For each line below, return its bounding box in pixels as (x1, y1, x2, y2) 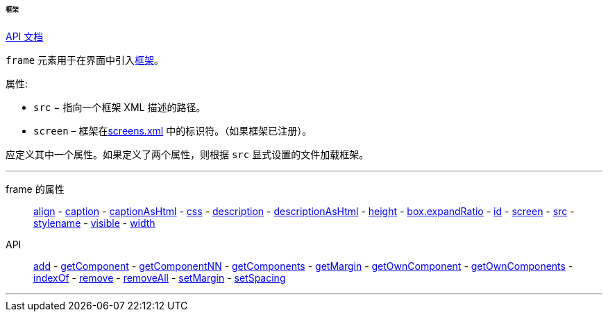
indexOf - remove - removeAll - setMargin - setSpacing (33, 271, 286, 284)
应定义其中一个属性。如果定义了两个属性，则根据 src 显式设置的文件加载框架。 (6, 148, 369, 160)
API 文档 (6, 30, 44, 42)
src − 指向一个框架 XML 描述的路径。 (33, 101, 206, 113)
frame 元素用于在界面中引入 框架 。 (6, 53, 164, 66)
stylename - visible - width (33, 216, 155, 229)
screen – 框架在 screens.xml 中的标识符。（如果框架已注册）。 (33, 124, 312, 137)
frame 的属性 (6, 182, 65, 195)
